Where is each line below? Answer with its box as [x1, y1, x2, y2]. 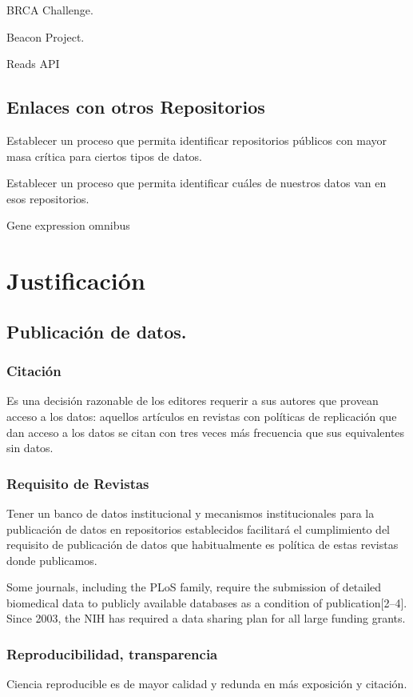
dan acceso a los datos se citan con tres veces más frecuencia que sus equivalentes [6, 423, 405, 440]
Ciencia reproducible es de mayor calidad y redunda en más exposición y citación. [6, 675, 407, 692]
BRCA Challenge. [6, 2, 93, 18]
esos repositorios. [6, 190, 89, 206]
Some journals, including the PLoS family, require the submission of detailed [6, 579, 382, 595]
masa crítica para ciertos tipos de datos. [6, 147, 203, 164]
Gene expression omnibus [6, 217, 130, 234]
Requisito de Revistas [6, 473, 149, 493]
